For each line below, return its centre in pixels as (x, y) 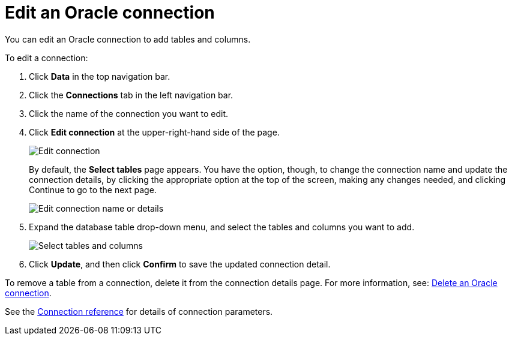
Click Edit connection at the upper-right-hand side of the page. (154, 132)
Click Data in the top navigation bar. (100, 76)
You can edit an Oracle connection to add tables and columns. (128, 39)
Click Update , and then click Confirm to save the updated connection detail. (180, 264)
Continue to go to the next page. (93, 189)
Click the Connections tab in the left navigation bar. (131, 95)
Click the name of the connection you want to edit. (129, 113)
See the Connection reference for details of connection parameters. (139, 311)
